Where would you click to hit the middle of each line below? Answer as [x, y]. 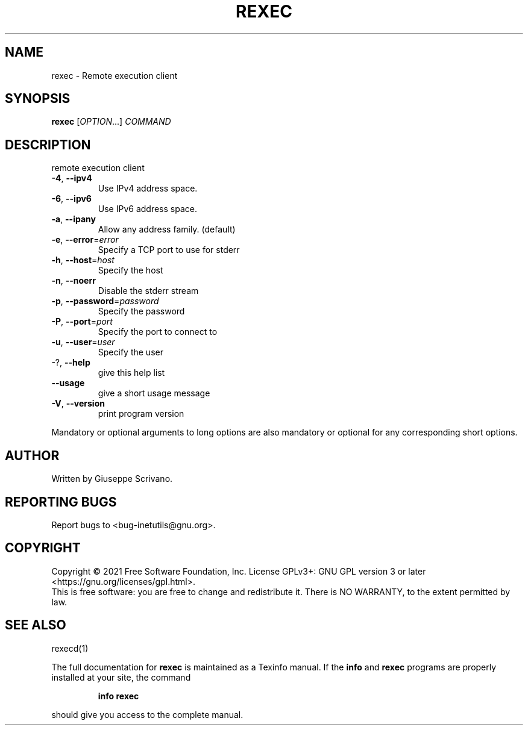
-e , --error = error [85, 240]
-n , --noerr [74, 281]
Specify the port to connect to [158, 332]
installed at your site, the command [121, 677]
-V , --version [78, 404]
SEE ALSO [36, 625]
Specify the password [141, 311]
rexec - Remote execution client [115, 75]
